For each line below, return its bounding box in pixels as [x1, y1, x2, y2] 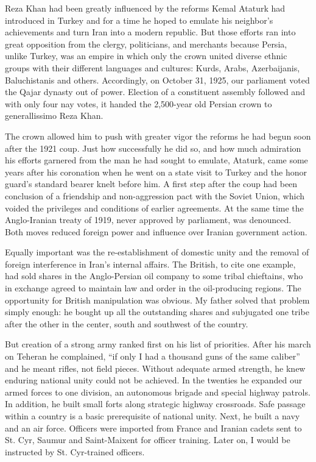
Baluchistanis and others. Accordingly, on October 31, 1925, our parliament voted [5, 73, 310, 86]
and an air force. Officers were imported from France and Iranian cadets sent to [5, 421, 302, 434]
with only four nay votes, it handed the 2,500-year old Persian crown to [5, 97, 272, 110]
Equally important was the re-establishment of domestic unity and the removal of [5, 246, 309, 258]
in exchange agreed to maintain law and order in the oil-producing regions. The [5, 282, 301, 294]
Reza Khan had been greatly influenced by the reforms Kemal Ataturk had [5, 2, 286, 14]
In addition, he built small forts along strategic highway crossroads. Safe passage [5, 397, 306, 410]
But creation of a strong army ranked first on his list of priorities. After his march [5, 338, 311, 350]
